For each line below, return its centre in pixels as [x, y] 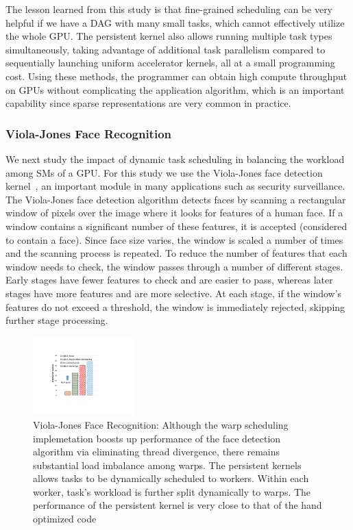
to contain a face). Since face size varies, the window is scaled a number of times [174, 239]
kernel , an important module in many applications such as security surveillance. [175, 186]
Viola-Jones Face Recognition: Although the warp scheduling [161, 424]
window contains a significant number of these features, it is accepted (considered [176, 226]
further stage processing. [57, 320]
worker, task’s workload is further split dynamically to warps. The [172, 491]
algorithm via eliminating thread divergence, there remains [157, 452]
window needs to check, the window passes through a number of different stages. [174, 266]
